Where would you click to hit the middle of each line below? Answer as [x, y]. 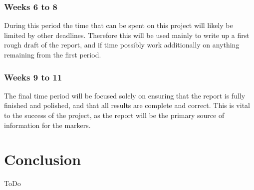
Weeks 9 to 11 [33, 77]
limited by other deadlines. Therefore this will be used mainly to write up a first [127, 35]
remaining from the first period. [53, 54]
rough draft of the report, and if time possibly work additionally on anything [122, 45]
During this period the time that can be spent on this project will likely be [119, 25]
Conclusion [43, 159]
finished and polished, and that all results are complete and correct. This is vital [127, 105]
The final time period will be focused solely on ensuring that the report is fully [125, 95]
